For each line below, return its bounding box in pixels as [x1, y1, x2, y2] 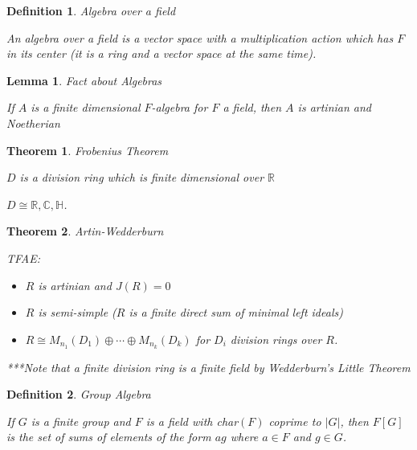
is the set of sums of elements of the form [6, 428, 211, 445]
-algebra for [151, 99, 208, 116]
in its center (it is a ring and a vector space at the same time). [6, 45, 317, 62]
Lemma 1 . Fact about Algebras [6, 72, 162, 88]
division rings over [230, 330, 322, 347]
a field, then [223, 99, 282, 116]
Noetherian [6, 114, 60, 131]
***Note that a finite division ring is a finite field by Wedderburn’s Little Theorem [6, 358, 411, 375]
